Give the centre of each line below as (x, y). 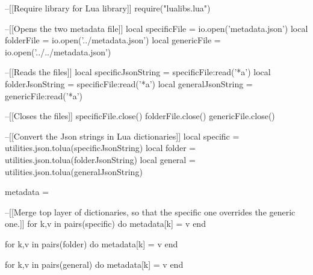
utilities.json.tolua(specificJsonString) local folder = (101, 148)
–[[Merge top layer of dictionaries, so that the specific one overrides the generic (150, 212)
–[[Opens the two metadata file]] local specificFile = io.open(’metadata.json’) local (156, 28)
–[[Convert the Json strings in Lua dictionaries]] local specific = (122, 136)
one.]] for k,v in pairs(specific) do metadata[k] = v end (105, 224)
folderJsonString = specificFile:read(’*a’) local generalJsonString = (129, 83)
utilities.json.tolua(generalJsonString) (74, 171)
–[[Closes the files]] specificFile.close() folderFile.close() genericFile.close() (140, 116)
